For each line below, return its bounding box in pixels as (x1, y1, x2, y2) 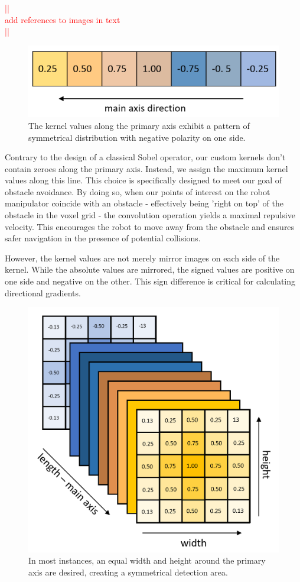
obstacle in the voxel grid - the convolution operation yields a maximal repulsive (5, 209, 295, 221)
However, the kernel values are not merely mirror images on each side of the (5, 251, 280, 264)
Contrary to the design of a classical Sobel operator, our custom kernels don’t (5, 151, 286, 163)
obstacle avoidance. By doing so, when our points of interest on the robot (5, 185, 270, 198)
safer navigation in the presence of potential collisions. (5, 232, 201, 244)
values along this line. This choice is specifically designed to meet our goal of (5, 174, 282, 186)
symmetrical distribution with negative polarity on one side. (28, 131, 246, 143)
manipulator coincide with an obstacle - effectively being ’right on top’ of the (5, 197, 283, 209)
